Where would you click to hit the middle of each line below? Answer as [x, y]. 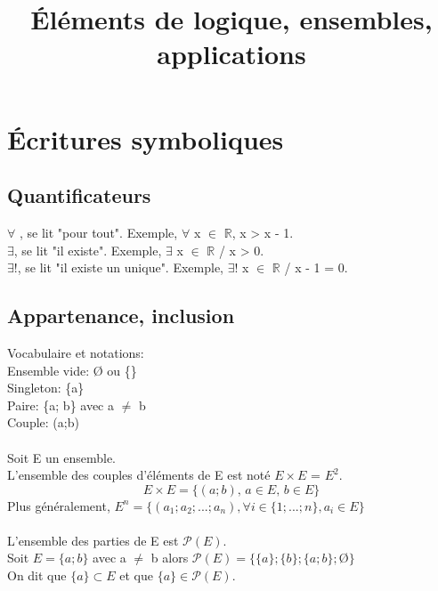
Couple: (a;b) [43, 422]
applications [231, 54]
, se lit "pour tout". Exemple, [98, 232]
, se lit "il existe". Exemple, [88, 250]
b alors [170, 558]
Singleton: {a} [46, 388]
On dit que [37, 575]
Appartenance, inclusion [121, 316]
